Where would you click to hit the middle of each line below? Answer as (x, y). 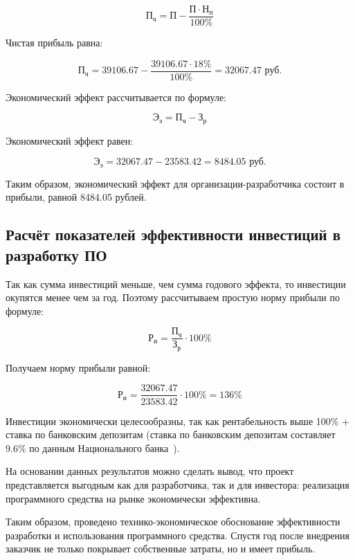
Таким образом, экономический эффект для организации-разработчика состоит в (175, 183)
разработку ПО (56, 254)
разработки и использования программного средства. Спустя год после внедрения (177, 535)
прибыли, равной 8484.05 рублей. (76, 197)
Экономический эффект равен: (70, 140)
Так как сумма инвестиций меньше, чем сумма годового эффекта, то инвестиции (176, 283)
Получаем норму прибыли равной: (78, 367)
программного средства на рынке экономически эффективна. (133, 498)
